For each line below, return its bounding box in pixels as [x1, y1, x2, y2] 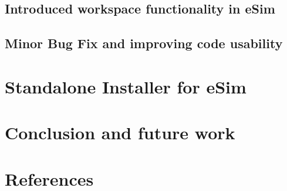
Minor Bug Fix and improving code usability [5, 34, 283, 52]
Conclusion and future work [5, 120, 235, 145]
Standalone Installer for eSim [5, 74, 247, 98]
